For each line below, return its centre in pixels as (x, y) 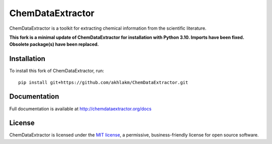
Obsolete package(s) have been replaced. (54, 44)
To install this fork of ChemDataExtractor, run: (57, 71)
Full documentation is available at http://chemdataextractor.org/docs (80, 109)
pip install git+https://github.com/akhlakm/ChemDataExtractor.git (103, 82)
